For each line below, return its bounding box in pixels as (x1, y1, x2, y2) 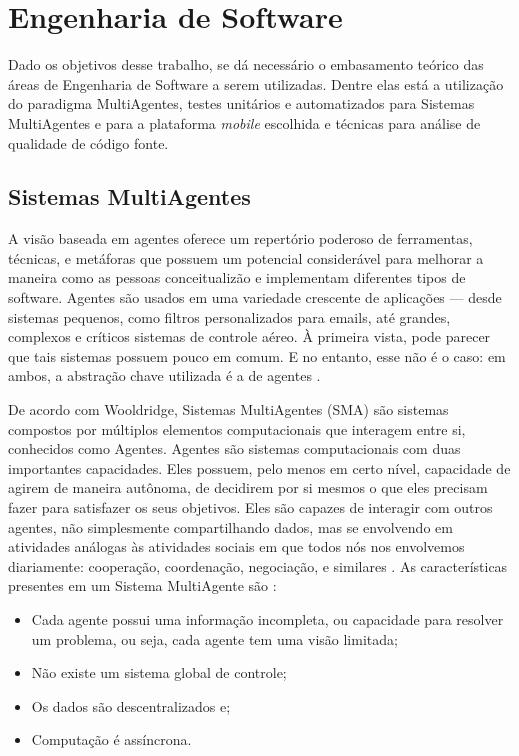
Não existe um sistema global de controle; (31, 662, 287, 683)
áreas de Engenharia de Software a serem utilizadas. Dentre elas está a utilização (8, 73, 504, 94)
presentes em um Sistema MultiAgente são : (8, 575, 277, 596)
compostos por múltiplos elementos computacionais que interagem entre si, (8, 418, 466, 439)
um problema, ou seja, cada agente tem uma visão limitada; (31, 628, 398, 649)
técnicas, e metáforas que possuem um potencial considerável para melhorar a (8, 247, 484, 268)
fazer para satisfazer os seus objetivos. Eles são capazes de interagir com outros (8, 497, 493, 518)
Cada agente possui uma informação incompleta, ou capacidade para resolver (31, 608, 504, 629)
